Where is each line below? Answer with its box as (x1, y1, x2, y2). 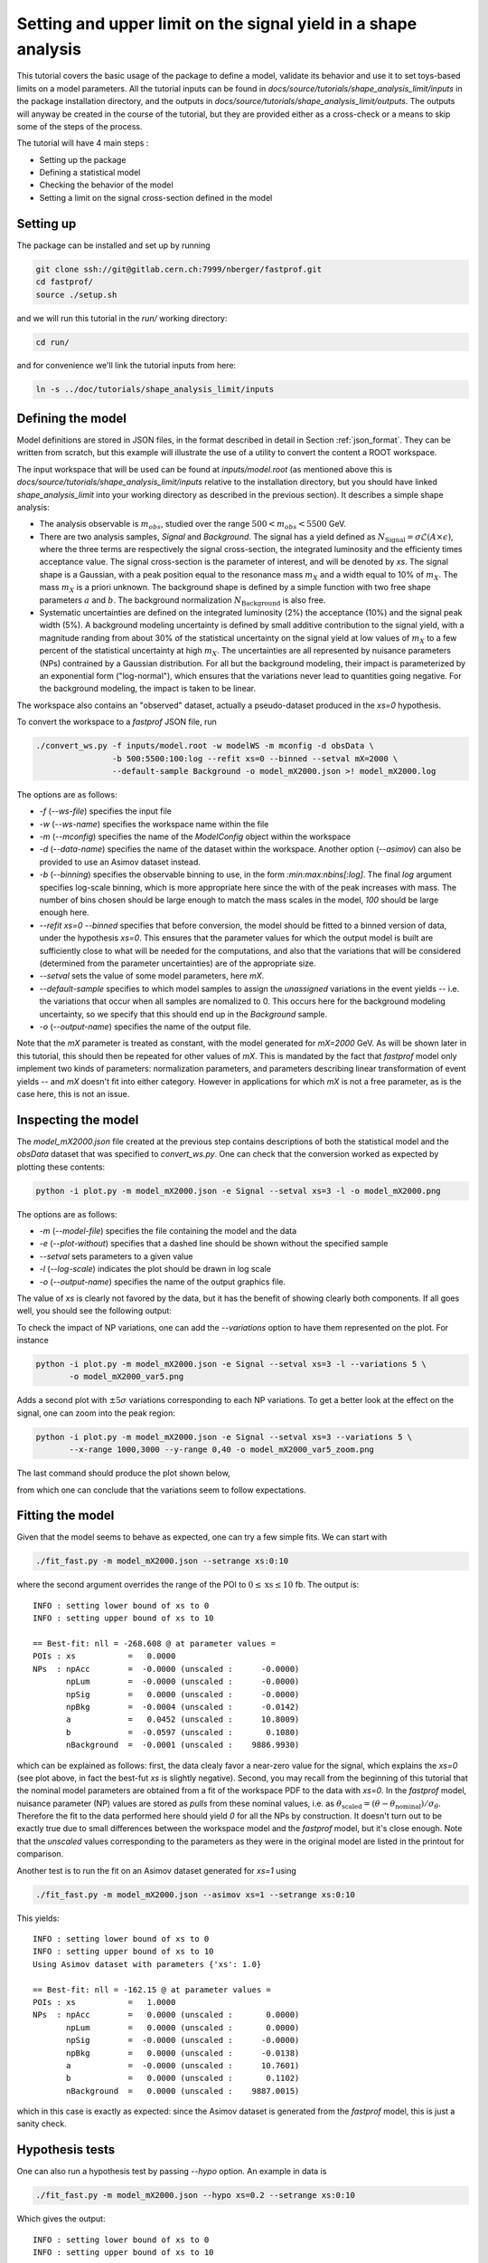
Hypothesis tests (16, 2142, 116, 2158)
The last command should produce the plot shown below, (16, 1467, 230, 1479)
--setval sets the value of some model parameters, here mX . (39, 970, 265, 981)
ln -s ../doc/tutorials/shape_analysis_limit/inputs (35, 385, 275, 395)
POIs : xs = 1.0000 (33, 1997, 176, 2007)
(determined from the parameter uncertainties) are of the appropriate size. (39, 958, 316, 969)
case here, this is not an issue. (16, 1088, 130, 1099)
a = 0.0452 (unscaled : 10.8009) (66, 1714, 300, 1724)
